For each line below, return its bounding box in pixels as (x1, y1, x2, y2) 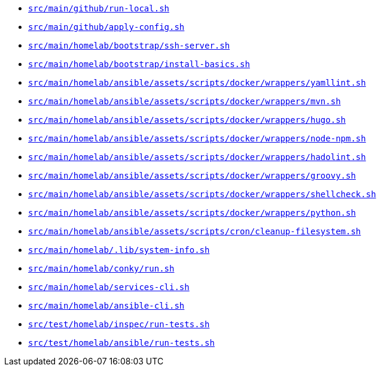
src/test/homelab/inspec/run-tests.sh (28, 319, 210, 329)
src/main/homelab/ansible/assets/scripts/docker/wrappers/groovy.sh (28, 171, 356, 180)
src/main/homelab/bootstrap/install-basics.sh (28, 59, 250, 69)
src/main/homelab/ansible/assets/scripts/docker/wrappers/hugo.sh (28, 115, 346, 125)
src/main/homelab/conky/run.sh (28, 264, 175, 273)
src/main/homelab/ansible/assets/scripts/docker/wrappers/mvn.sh (28, 96, 341, 106)
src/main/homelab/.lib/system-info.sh (28, 245, 210, 255)
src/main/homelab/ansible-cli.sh (28, 301, 185, 310)
